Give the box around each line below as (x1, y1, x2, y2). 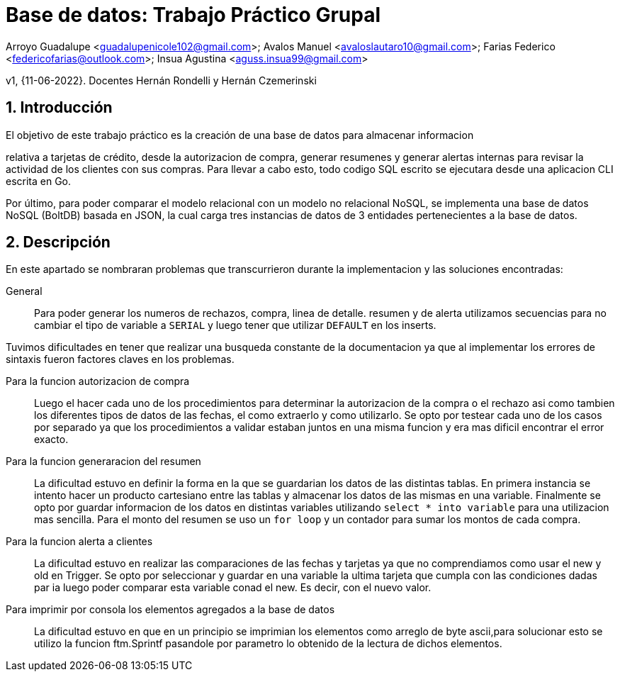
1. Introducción (6, 99, 113, 117)
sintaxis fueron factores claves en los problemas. (6, 353, 235, 366)
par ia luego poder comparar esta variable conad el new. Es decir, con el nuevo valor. (34, 581, 432, 594)
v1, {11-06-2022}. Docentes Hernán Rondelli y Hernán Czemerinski (6, 74, 317, 86)
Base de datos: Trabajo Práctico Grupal (6, 3, 381, 27)
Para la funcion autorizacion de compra (6, 375, 190, 388)
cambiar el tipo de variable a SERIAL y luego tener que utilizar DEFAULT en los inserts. (34, 319, 436, 332)
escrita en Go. (6, 174, 72, 187)
